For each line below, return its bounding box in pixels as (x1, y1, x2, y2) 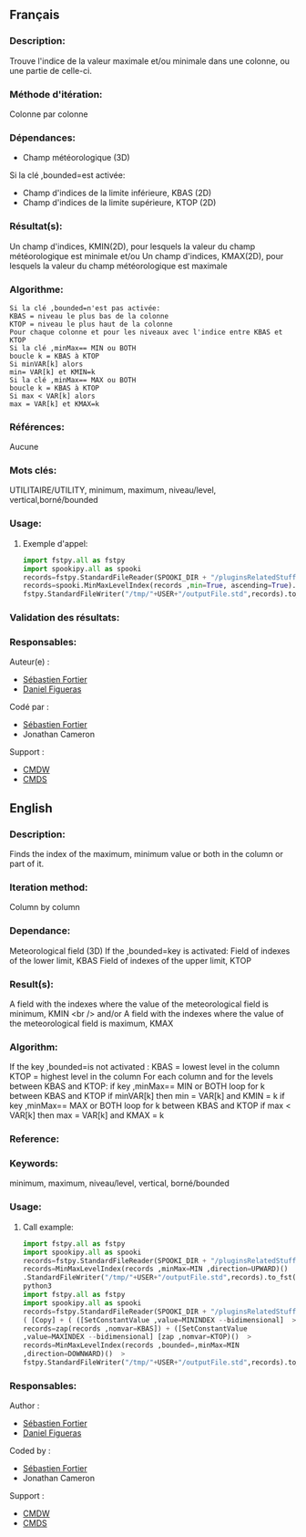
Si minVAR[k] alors (9, 360, 84, 369)
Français (9, 7, 60, 23)
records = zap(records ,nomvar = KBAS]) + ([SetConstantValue (22, 1323, 248, 1333)
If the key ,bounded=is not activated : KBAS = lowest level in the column (9, 1061, 280, 1072)
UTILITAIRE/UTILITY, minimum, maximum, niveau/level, (9, 485, 217, 496)
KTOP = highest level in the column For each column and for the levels (9, 1072, 273, 1082)
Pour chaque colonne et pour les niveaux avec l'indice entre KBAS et (9, 328, 283, 337)
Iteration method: (9, 881, 88, 894)
